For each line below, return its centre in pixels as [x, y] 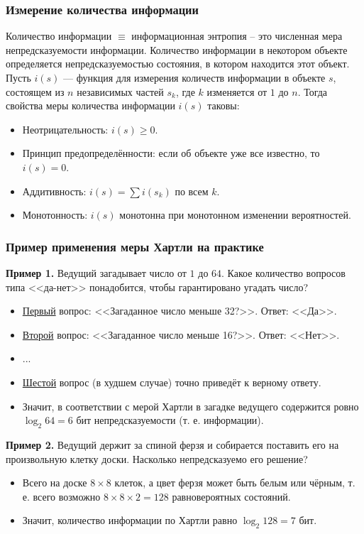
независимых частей [120, 91]
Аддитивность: [54, 191]
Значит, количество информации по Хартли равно [130, 520]
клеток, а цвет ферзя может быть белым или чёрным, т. [235, 483]
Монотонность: [55, 215]
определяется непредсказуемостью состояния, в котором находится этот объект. [178, 64]
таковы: [224, 105]
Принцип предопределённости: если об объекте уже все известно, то [171, 153]
